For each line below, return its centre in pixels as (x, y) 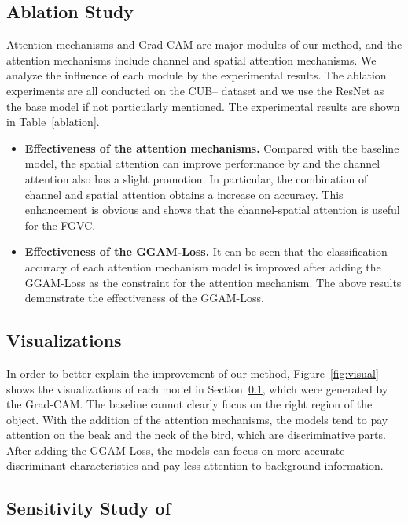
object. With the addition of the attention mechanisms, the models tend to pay (197, 419)
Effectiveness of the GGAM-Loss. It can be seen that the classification (206, 251)
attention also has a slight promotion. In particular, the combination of (196, 178)
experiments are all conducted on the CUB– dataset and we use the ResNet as (195, 90)
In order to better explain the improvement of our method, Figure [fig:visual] (193, 373)
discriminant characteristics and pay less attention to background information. (195, 465)
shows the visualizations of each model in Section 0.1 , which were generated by (197, 388)
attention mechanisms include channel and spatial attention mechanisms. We (191, 59)
